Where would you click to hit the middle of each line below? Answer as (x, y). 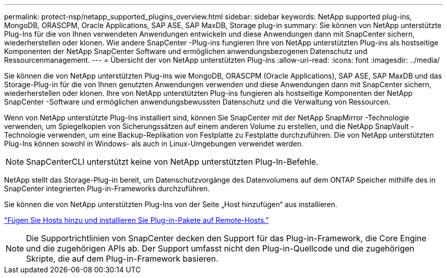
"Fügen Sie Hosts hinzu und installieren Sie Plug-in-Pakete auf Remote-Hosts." (136, 220)
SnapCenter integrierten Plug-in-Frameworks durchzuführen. (107, 188)
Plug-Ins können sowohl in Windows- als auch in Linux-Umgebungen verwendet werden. (154, 144)
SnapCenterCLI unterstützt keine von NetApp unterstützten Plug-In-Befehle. (172, 162)
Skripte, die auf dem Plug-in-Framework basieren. (122, 259)
